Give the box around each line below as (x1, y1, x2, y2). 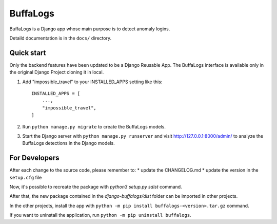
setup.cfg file (9, 174, 42, 180)
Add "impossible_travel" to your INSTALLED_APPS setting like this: (22, 79, 163, 85)
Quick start (9, 48, 46, 57)
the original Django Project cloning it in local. (9, 69, 104, 76)
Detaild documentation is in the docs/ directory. (9, 35, 112, 41)
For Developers (9, 154, 60, 162)
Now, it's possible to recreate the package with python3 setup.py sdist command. (9, 184, 182, 190)
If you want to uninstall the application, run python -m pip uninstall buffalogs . (9, 212, 192, 218)
